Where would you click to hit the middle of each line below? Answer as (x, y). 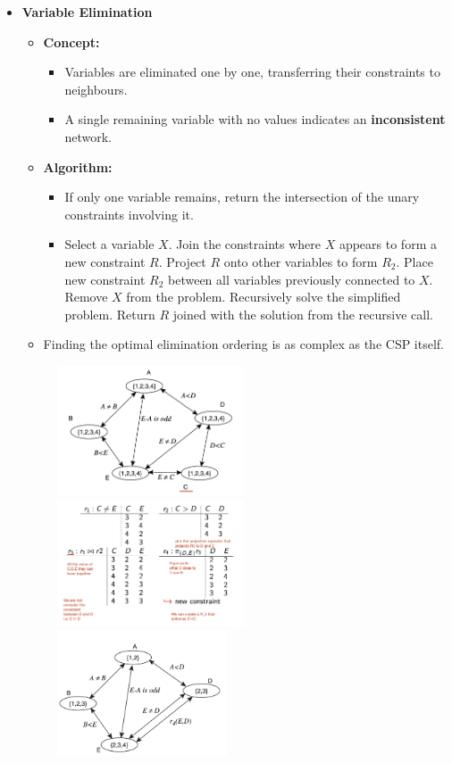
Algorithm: (78, 166)
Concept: (71, 41)
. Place (414, 261)
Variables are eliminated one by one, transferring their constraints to (252, 72)
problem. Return (110, 314)
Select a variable (109, 244)
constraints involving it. (129, 214)
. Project (182, 261)
